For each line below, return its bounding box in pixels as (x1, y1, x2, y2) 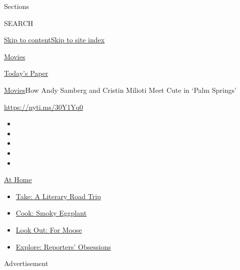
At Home (4, 174, 32, 185)
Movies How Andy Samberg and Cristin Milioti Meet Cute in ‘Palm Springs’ (4, 84, 236, 95)
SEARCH (4, 17, 33, 28)
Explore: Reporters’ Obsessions (15, 241, 111, 252)
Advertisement (4, 258, 48, 269)
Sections (4, 1, 29, 11)
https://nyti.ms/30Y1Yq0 (4, 101, 83, 112)
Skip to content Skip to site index (4, 34, 105, 45)
